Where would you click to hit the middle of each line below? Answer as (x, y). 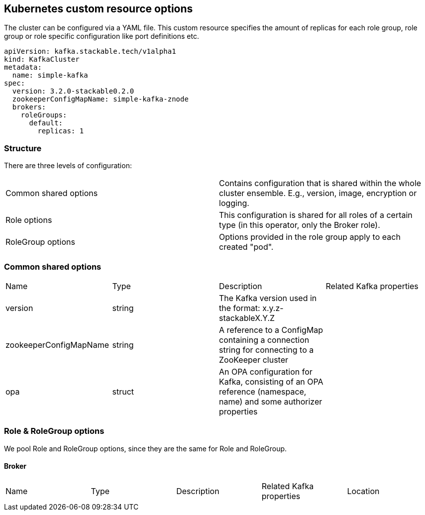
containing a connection (264, 340)
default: (46, 123)
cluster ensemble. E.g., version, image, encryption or (318, 193)
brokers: (29, 107)
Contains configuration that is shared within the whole (320, 183)
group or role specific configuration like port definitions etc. (102, 36)
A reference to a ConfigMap (271, 330)
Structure (23, 148)
